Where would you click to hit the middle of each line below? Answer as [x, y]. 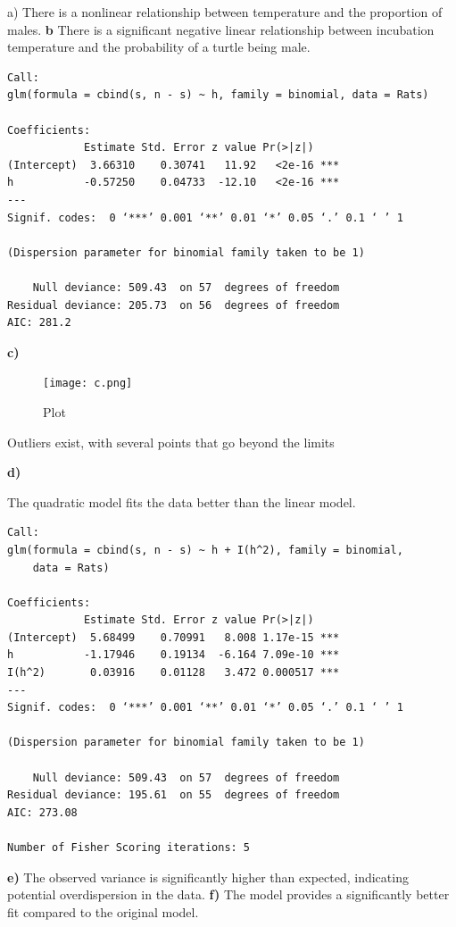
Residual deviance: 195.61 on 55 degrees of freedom [174, 795]
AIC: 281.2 [39, 323]
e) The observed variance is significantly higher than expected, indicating [208, 877]
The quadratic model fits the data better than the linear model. [182, 501]
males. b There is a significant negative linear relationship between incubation [221, 29]
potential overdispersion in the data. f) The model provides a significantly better [228, 894]
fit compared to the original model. [103, 911]
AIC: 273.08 [42, 812]
